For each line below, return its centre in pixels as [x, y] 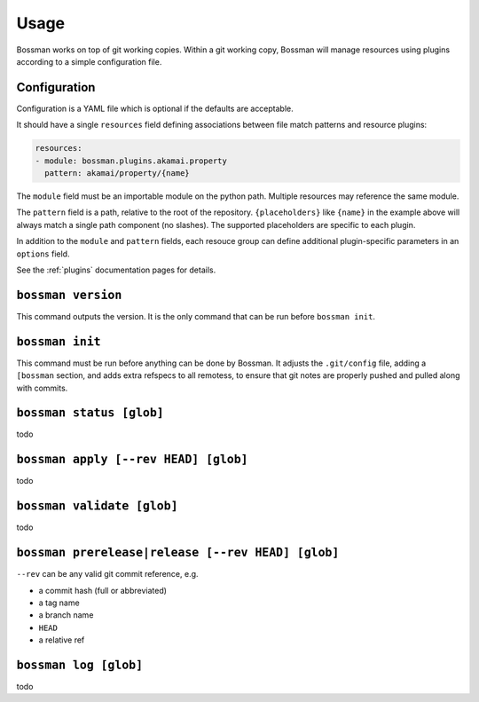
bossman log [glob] [80, 665]
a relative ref [62, 640]
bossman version [69, 295]
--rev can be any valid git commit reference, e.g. [107, 574]
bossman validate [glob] [97, 506]
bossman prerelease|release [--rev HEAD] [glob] [178, 553]
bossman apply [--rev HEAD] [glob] [132, 460]
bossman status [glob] [90, 413]
